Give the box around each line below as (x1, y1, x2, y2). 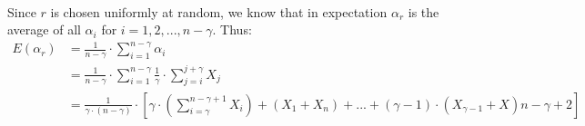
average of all (7, 20, 81, 39)
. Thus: (212, 20, 252, 39)
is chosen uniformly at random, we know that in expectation (50, 2, 388, 21)
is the (408, 2, 439, 21)
